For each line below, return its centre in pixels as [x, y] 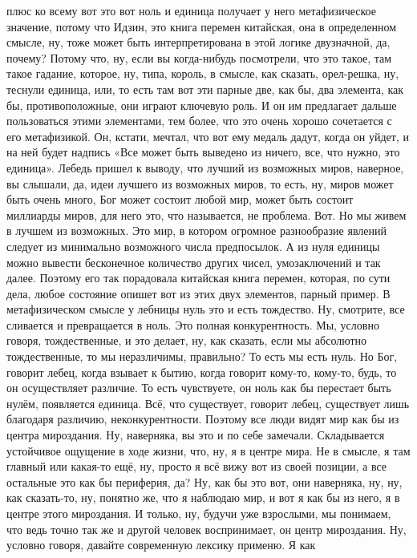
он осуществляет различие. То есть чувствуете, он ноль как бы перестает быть [199, 388]
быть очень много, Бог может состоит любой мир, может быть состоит [180, 199]
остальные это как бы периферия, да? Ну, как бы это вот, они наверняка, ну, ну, [204, 481]
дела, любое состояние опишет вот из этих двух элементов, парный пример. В [198, 293]
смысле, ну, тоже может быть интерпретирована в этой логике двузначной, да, [198, 42]
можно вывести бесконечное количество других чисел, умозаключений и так [194, 262]
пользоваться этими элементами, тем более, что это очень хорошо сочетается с [199, 121]
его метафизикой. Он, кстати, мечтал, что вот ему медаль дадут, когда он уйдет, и [208, 136]
